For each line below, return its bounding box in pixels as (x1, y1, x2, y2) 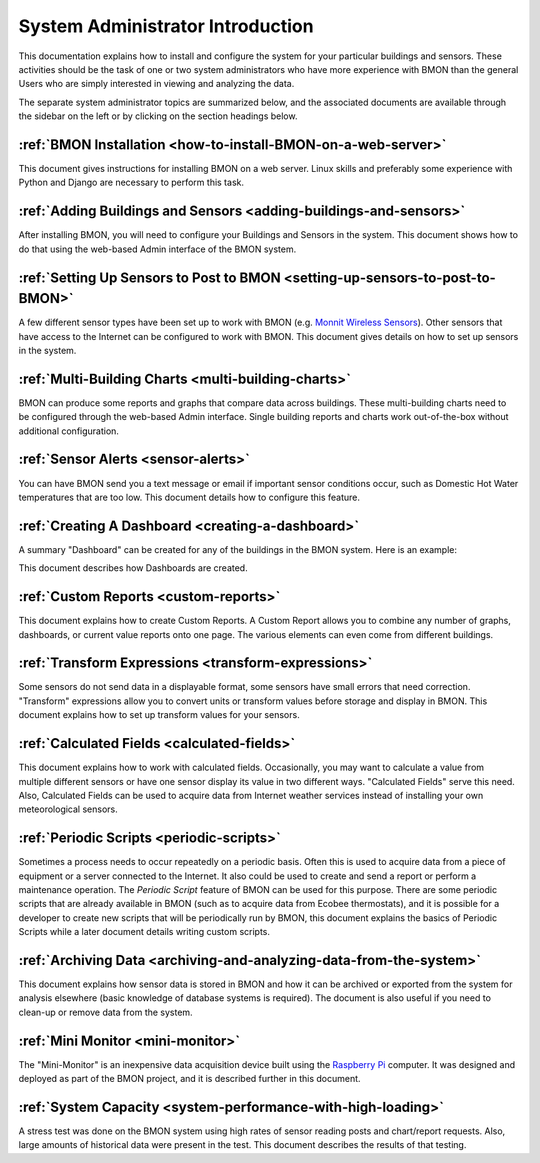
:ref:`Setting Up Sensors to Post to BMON (18, 269, 281, 286)
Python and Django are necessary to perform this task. (18, 176, 245, 189)
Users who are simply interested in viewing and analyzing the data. (18, 78, 295, 90)
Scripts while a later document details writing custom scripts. (18, 926, 270, 938)
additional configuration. (18, 425, 120, 437)
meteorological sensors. (18, 803, 119, 815)
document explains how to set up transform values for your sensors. (18, 709, 300, 721)
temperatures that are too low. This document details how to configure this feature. (18, 491, 360, 503)
